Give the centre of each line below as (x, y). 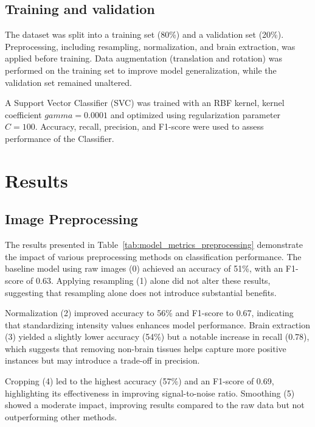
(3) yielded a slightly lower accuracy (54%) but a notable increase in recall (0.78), (157, 337)
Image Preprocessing (71, 219)
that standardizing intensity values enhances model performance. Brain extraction (157, 324)
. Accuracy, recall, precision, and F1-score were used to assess (149, 126)
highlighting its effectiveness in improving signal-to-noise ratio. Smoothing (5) (150, 393)
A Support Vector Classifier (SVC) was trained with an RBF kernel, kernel (145, 103)
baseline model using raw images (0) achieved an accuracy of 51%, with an (144, 268)
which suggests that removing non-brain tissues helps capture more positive (146, 348)
